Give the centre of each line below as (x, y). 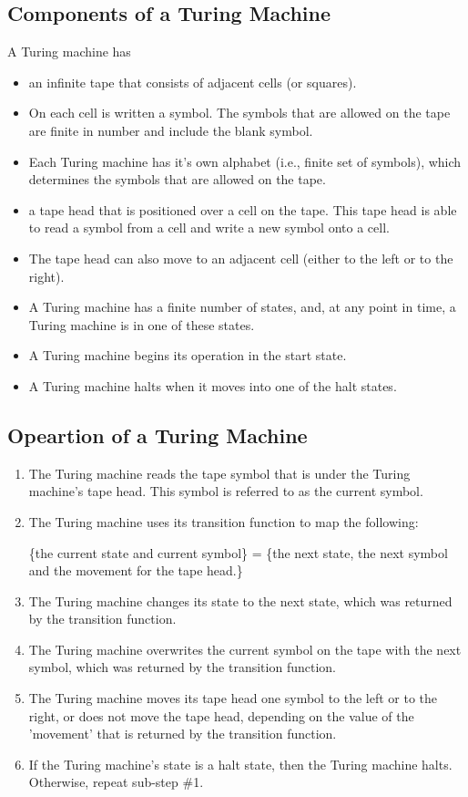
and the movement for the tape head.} (136, 570)
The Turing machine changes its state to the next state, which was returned (240, 600)
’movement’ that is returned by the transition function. (183, 734)
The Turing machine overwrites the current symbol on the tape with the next (245, 649)
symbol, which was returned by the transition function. (182, 667)
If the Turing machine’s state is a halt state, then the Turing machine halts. (240, 764)
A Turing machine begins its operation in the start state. (188, 355)
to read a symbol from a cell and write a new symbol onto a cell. (209, 228)
